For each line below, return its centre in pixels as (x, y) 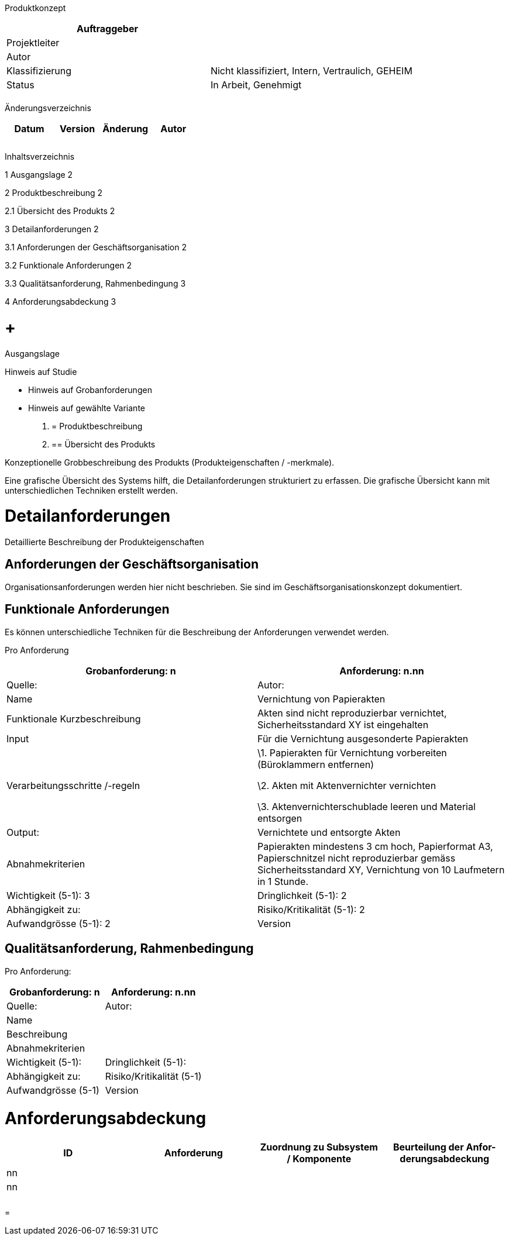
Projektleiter (33, 43)
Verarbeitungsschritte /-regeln (73, 785)
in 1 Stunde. (283, 881)
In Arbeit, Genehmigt (256, 85)
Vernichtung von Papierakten (321, 699)
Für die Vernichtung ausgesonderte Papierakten (363, 738)
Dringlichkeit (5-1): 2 (302, 895)
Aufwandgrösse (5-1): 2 (59, 923)
